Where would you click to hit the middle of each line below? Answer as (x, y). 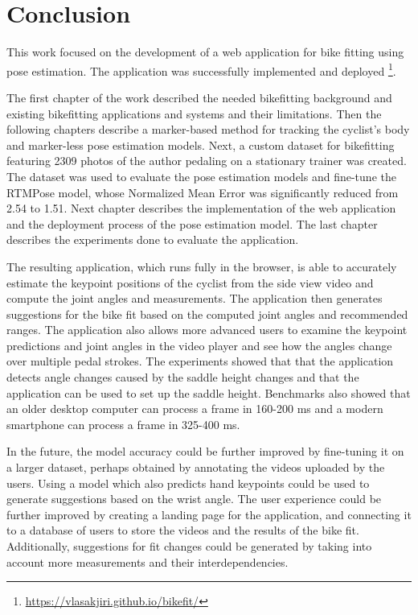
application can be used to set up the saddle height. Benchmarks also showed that (209, 392)
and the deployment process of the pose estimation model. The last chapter (192, 223)
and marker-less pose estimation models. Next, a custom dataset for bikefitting (201, 144)
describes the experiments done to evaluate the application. (153, 239)
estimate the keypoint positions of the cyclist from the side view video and (190, 282)
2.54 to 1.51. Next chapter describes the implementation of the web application (201, 208)
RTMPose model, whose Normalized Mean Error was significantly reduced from (203, 192)
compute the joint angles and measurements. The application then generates (195, 298)
